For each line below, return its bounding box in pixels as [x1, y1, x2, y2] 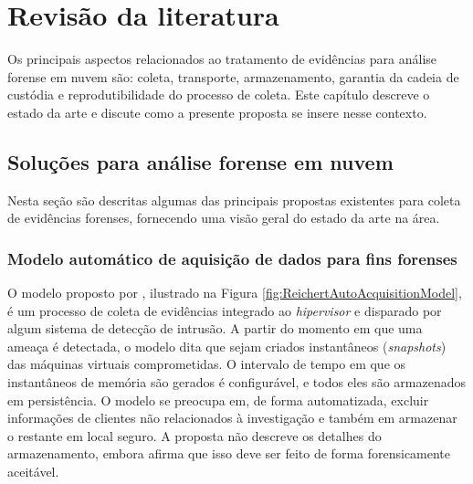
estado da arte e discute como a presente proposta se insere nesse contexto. [7, 102, 427, 121]
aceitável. [7, 462, 59, 481]
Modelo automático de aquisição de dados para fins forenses [7, 247, 457, 269]
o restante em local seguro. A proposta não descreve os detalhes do [7, 426, 382, 445]
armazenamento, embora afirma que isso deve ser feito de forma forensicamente [7, 444, 451, 463]
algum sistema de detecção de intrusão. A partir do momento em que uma [7, 319, 423, 338]
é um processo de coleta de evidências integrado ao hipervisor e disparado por [7, 300, 442, 320]
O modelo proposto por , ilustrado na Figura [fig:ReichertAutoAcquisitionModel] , [7, 283, 462, 302]
